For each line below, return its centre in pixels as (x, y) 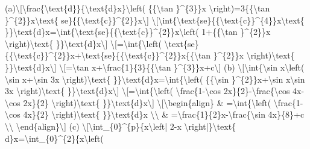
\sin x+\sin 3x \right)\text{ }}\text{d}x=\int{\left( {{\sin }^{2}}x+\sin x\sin (155, 79)
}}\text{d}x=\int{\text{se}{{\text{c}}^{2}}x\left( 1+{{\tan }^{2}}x (138, 32)
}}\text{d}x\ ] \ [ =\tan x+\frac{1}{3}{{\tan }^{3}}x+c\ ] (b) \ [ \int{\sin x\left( (155, 67)
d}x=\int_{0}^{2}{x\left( (54, 138)
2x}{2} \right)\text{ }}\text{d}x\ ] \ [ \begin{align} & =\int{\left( (147, 102)
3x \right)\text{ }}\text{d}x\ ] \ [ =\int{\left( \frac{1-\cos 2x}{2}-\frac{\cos (147, 91)
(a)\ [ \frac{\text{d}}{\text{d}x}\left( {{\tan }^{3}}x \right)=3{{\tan (138, 8)
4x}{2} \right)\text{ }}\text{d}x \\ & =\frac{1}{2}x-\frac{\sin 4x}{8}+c (164, 114)
